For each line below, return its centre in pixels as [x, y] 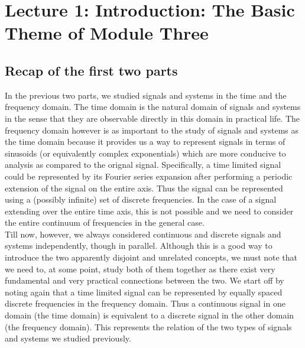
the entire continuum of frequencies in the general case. [105, 222]
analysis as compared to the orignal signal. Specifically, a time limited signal [143, 165]
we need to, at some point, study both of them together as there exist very [140, 269]
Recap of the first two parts [91, 70]
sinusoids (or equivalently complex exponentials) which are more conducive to [145, 153]
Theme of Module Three [107, 33]
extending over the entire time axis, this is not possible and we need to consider [149, 211]
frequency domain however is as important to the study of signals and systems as [152, 130]
